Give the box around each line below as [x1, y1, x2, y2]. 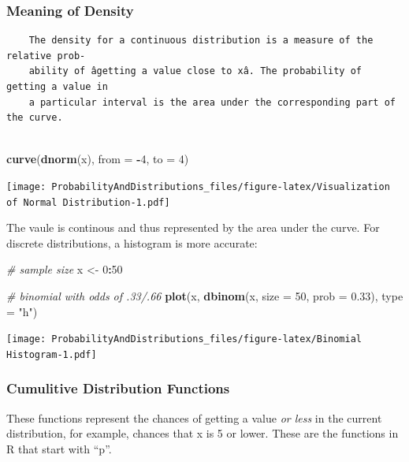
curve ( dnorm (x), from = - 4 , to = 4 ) [6, 151, 189, 167]
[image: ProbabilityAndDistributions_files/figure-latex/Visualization [6, 181, 390, 192]
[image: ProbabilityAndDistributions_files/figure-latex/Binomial [6, 333, 363, 345]
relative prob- [6, 50, 86, 61]
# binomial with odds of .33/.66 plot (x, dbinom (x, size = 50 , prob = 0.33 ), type [6, 288, 403, 304]
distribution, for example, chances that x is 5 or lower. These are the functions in [6, 425, 399, 442]
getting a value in [6, 81, 108, 92]
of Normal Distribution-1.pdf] [6, 196, 170, 208]
